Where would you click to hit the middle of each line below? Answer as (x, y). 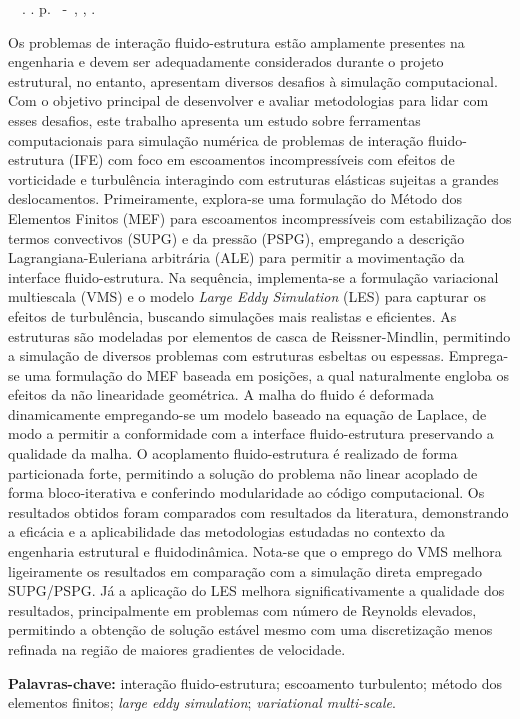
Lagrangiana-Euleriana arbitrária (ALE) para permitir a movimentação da (236, 257)
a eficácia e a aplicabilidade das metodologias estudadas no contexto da (227, 531)
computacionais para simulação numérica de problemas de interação (216, 139)
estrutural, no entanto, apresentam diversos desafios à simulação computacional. (253, 80)
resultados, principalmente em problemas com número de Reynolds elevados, (242, 609)
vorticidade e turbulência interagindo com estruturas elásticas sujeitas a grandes (253, 178)
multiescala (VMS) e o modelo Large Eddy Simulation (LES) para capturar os (247, 296)
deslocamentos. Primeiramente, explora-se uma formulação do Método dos (235, 198)
